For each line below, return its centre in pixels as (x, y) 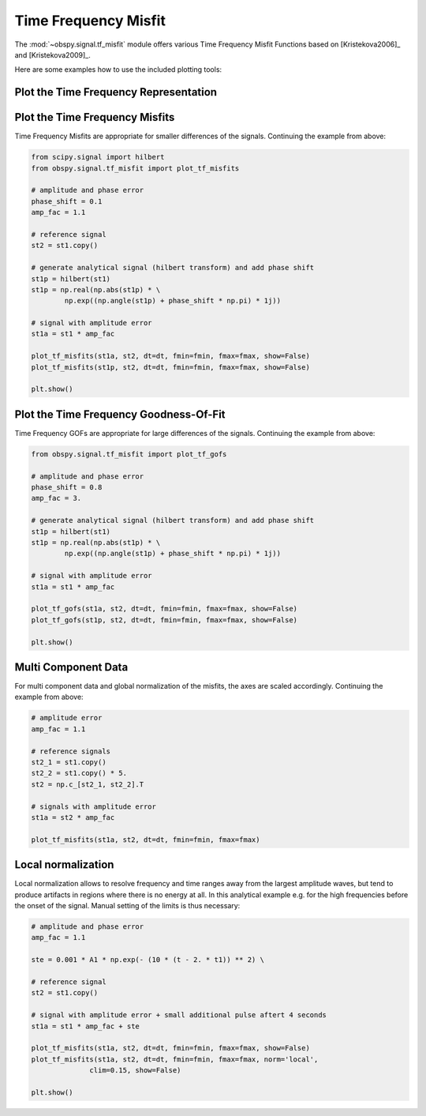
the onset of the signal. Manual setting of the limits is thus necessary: (127, 906)
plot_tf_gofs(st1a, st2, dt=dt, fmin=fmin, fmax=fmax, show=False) (164, 609)
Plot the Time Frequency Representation (116, 92)
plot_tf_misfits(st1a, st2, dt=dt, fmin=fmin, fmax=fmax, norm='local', (175, 1059)
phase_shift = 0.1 (67, 201)
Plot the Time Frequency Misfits (95, 117)
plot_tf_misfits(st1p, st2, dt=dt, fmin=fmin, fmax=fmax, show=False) (171, 367)
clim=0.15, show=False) (135, 1071)
